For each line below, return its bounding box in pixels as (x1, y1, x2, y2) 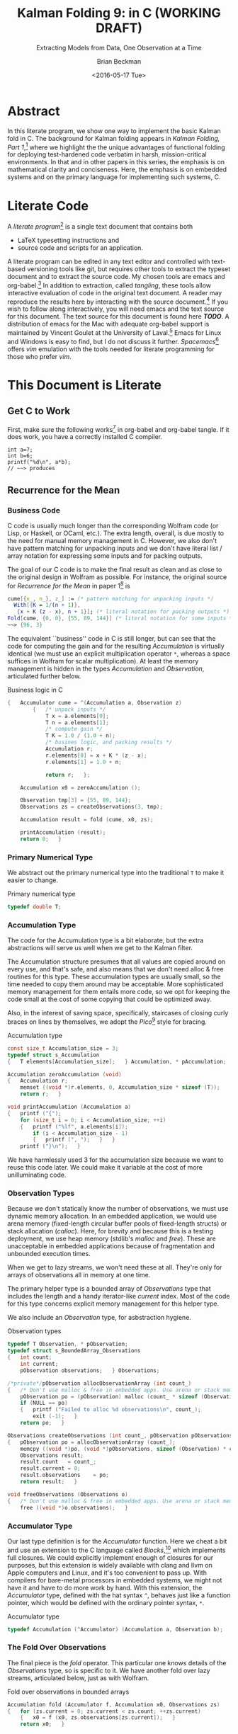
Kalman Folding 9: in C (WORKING (17, 5, 221, 21)
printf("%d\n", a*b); (7, 459, 72, 466)
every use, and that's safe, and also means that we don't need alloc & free (7, 965, 225, 974)
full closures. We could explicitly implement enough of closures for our (7, 1553, 214, 1562)
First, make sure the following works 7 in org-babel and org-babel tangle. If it (7, 423, 229, 433)
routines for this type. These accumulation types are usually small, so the (7, 972, 221, 981)
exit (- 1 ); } (33, 1413, 78, 1420)
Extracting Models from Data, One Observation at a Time (36, 43, 202, 52)
